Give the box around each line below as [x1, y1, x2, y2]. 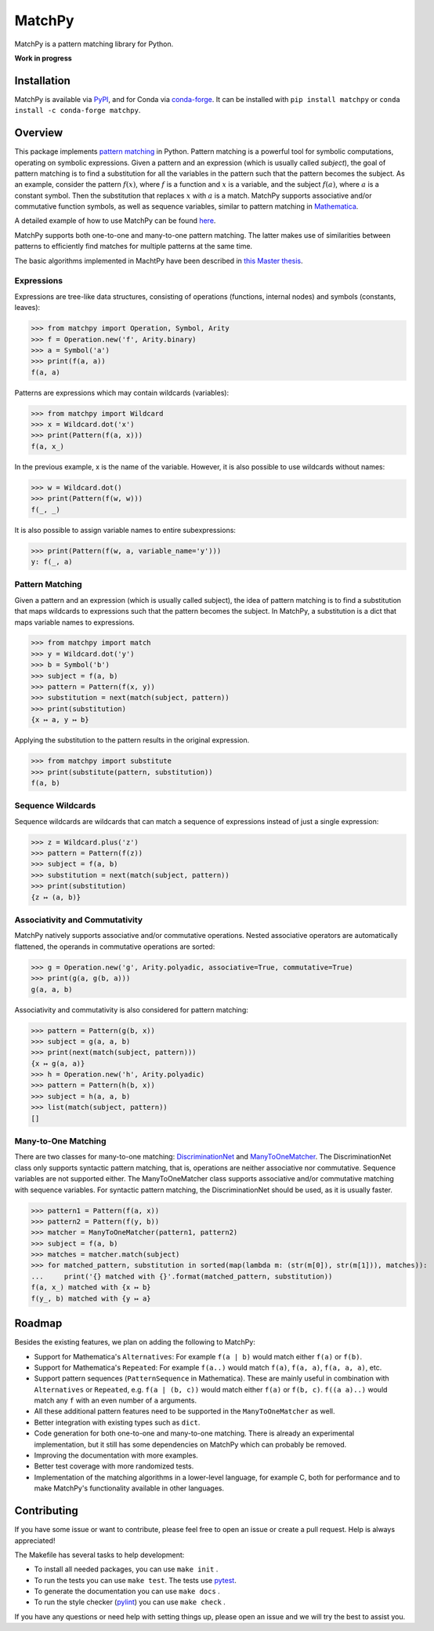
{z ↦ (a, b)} [31, 892, 81, 902]
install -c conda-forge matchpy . [14, 106, 141, 115]
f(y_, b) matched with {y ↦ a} [31, 1293, 152, 1303]
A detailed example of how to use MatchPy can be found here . [14, 216, 216, 225]
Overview [14, 126, 63, 140]
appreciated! [14, 1535, 56, 1545]
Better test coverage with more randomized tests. [34, 1461, 194, 1471]
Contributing [14, 1504, 78, 1518]
